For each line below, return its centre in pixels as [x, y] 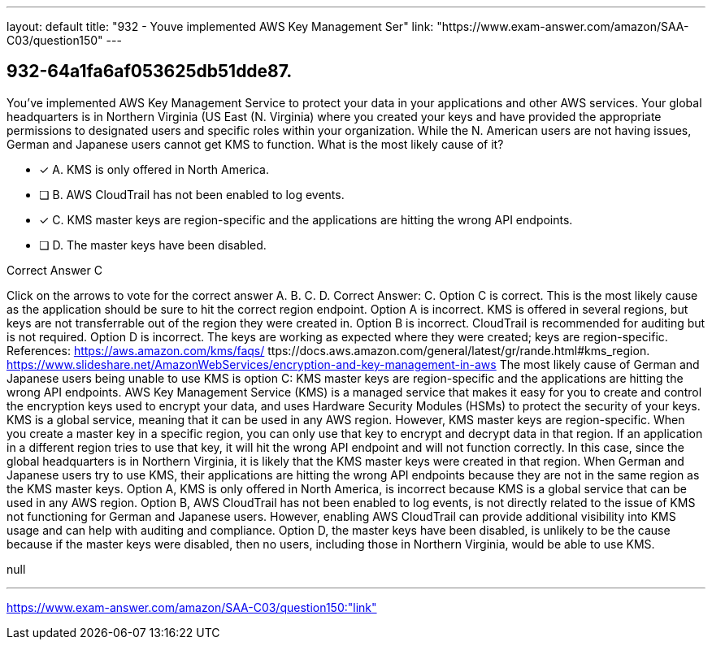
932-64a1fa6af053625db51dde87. [150, 72]
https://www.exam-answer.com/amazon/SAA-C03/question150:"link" [192, 607]
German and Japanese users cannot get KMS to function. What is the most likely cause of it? [255, 144]
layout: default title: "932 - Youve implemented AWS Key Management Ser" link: [220, 26]
